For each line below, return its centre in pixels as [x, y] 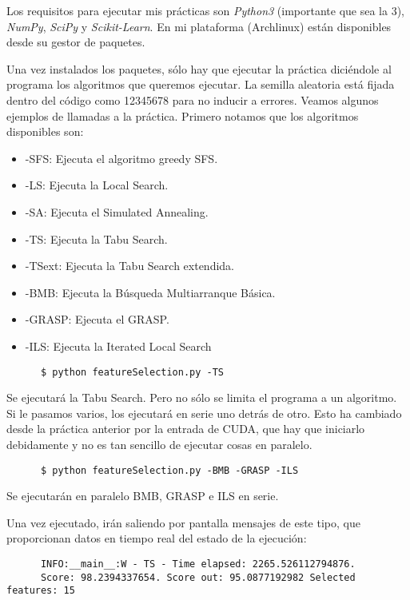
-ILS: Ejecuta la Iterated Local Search [118, 346]
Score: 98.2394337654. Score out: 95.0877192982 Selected [198, 577]
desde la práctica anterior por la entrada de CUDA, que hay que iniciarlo [186, 429]
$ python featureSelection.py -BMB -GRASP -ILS [169, 470]
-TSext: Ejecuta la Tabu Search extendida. [129, 266]
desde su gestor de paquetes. [76, 42]
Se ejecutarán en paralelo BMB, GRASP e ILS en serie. [143, 496]
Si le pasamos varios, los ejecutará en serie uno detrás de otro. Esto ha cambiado [204, 413]
